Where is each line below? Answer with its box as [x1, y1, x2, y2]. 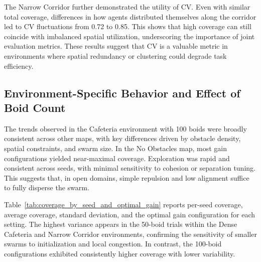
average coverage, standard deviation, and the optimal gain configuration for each [4, 209, 255, 219]
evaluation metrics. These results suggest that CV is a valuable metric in [4, 41, 228, 51]
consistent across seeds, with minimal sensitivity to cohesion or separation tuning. [4, 163, 255, 173]
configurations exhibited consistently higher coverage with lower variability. [4, 248, 235, 258]
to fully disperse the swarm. [4, 182, 89, 193]
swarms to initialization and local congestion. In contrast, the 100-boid [4, 238, 222, 249]
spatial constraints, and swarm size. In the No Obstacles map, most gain [4, 143, 227, 153]
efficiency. [4, 60, 34, 71]
